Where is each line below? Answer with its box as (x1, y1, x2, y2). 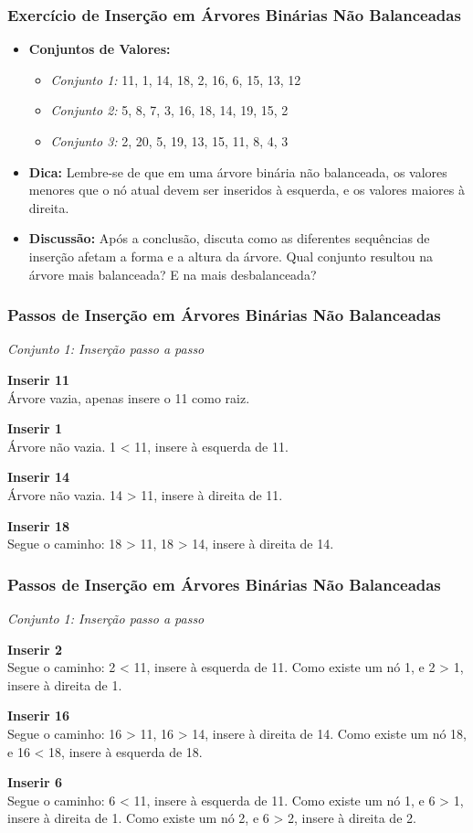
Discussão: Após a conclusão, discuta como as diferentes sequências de (28, 229, 430, 248)
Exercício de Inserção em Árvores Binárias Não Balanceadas (7, 3, 461, 26)
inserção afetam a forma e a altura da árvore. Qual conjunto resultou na (28, 246, 433, 265)
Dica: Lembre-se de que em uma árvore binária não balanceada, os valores (28, 162, 447, 181)
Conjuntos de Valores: (28, 39, 171, 59)
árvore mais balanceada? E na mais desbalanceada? (28, 264, 317, 283)
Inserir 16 (7, 706, 69, 725)
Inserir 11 (7, 369, 69, 389)
